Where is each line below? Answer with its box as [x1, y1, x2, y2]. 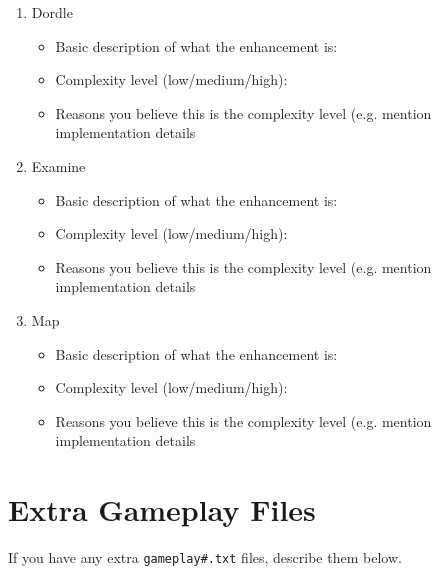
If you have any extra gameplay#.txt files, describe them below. [8, 547, 402, 568]
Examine [31, 155, 86, 176]
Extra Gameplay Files [8, 489, 316, 530]
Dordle [31, 2, 73, 22]
